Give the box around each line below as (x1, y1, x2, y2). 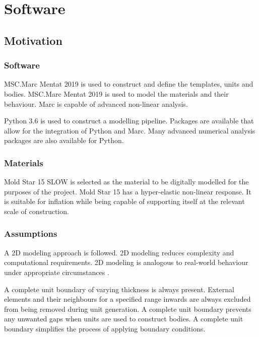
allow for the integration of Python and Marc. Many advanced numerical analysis (4, 125, 255, 136)
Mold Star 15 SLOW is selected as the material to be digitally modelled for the (4, 176, 249, 187)
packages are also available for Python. (4, 135, 124, 146)
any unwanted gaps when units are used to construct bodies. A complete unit (4, 313, 243, 324)
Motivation (4, 32, 62, 48)
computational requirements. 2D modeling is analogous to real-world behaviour (4, 257, 248, 267)
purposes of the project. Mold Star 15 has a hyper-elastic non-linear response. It (4, 186, 251, 196)
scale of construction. (4, 206, 69, 216)
